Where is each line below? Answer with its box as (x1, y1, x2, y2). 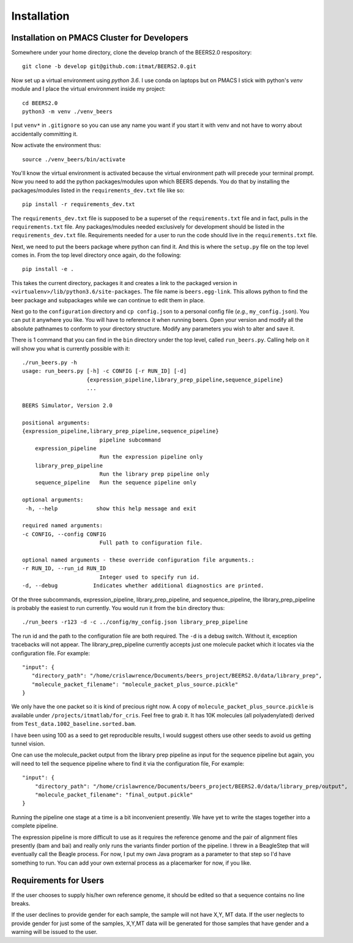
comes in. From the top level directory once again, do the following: (11, 251, 182, 259)
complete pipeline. (11, 822, 58, 830)
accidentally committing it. (11, 130, 78, 137)
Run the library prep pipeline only (99, 471, 209, 478)
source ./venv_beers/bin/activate (22, 156, 125, 162)
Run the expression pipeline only (99, 454, 203, 460)
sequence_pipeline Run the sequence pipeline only (34, 479, 197, 486)
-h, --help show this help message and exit (25, 505, 197, 512)
